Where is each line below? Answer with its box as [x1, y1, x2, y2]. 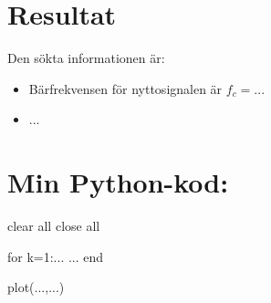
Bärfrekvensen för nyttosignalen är [28, 78, 223, 98]
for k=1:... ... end [7, 246, 104, 266]
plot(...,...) [7, 277, 65, 297]
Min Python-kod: [7, 163, 229, 201]
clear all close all [7, 216, 100, 235]
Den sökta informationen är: [7, 48, 165, 68]
